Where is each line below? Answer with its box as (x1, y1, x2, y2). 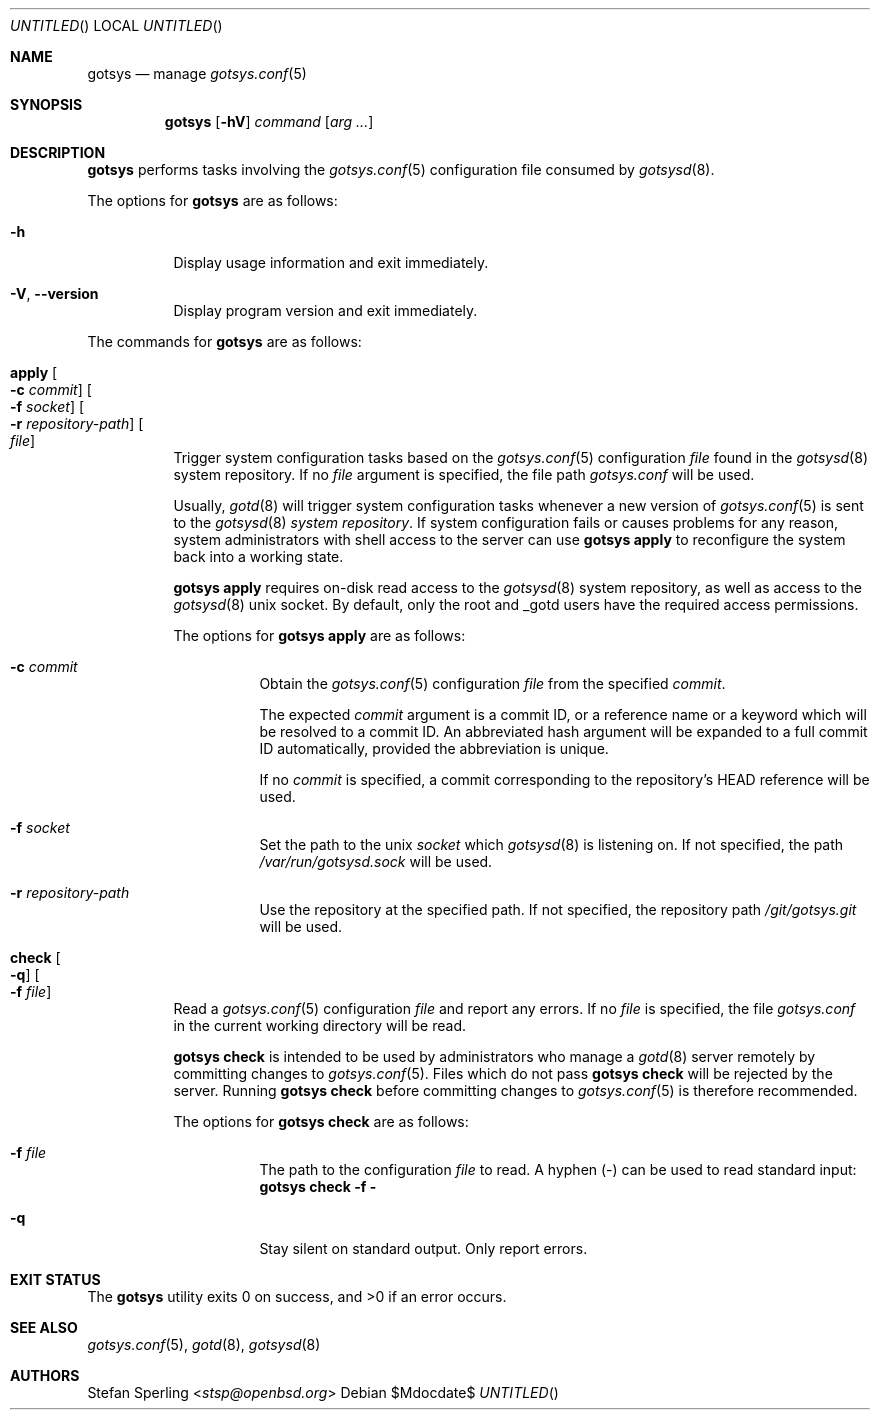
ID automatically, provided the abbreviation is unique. (259, 740, 609, 757)
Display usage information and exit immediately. (173, 254, 489, 271)
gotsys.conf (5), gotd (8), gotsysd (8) (87, 1336, 321, 1353)
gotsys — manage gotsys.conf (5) (87, 65, 307, 82)
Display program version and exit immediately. (173, 302, 478, 319)
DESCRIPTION (10, 144, 106, 161)
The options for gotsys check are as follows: (173, 1113, 469, 1130)
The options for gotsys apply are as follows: (173, 627, 466, 644)
